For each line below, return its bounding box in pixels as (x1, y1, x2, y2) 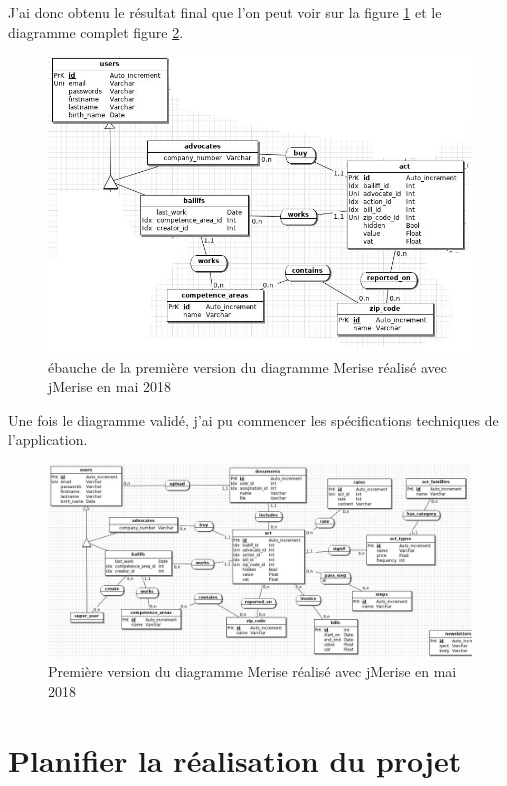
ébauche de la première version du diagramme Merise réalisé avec (48, 356, 448, 377)
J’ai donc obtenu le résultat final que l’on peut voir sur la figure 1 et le (8, 2, 442, 22)
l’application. (8, 429, 88, 450)
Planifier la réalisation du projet (8, 739, 462, 780)
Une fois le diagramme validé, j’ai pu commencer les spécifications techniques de (8, 409, 499, 430)
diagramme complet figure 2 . (8, 21, 184, 42)
